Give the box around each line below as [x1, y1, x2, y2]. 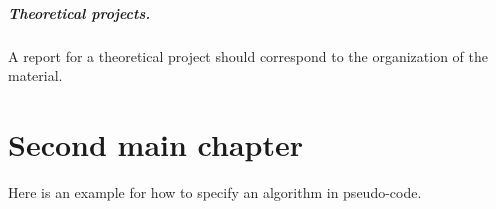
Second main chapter [8, 123, 303, 164]
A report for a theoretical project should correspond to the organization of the [8, 45, 489, 66]
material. [8, 65, 63, 86]
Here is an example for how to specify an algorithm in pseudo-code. [8, 181, 422, 202]
